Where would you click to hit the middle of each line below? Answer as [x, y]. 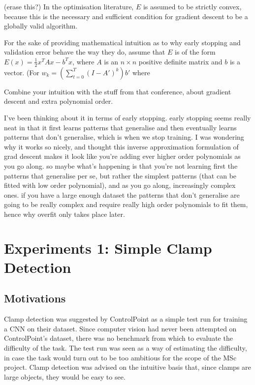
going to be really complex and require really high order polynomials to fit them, [126, 204]
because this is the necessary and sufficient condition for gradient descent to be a [126, 16]
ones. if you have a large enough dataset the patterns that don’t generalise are [122, 194]
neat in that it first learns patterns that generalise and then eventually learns [120, 127]
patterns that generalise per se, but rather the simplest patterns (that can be [120, 175]
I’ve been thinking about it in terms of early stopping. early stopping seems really [127, 117]
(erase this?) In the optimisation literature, [69, 6]
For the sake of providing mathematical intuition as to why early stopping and [122, 42]
